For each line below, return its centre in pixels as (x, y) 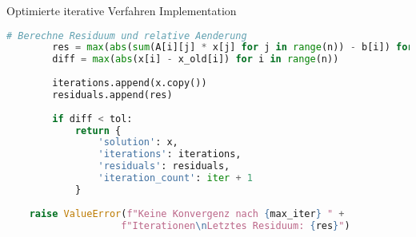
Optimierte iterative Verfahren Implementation (122, 10)
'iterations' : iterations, (170, 154)
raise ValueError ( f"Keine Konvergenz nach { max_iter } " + (187, 213)
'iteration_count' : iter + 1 (175, 178)
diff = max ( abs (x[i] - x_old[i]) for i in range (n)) (196, 59)
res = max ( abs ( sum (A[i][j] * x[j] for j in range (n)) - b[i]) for (233, 47)
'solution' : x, (138, 142)
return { (98, 130)
